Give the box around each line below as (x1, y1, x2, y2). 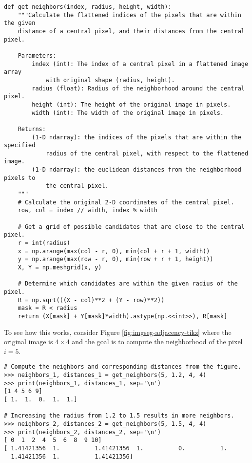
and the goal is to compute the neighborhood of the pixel (72, 336, 243, 347)
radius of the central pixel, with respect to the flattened (45, 150, 249, 157)
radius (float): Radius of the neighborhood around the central (32, 85, 245, 92)
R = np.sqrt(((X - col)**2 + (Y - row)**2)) (18, 296, 165, 304)
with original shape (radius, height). (45, 76, 175, 84)
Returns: (18, 125, 46, 132)
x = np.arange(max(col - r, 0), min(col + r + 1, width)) (18, 247, 210, 255)
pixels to (4, 174, 36, 181)
